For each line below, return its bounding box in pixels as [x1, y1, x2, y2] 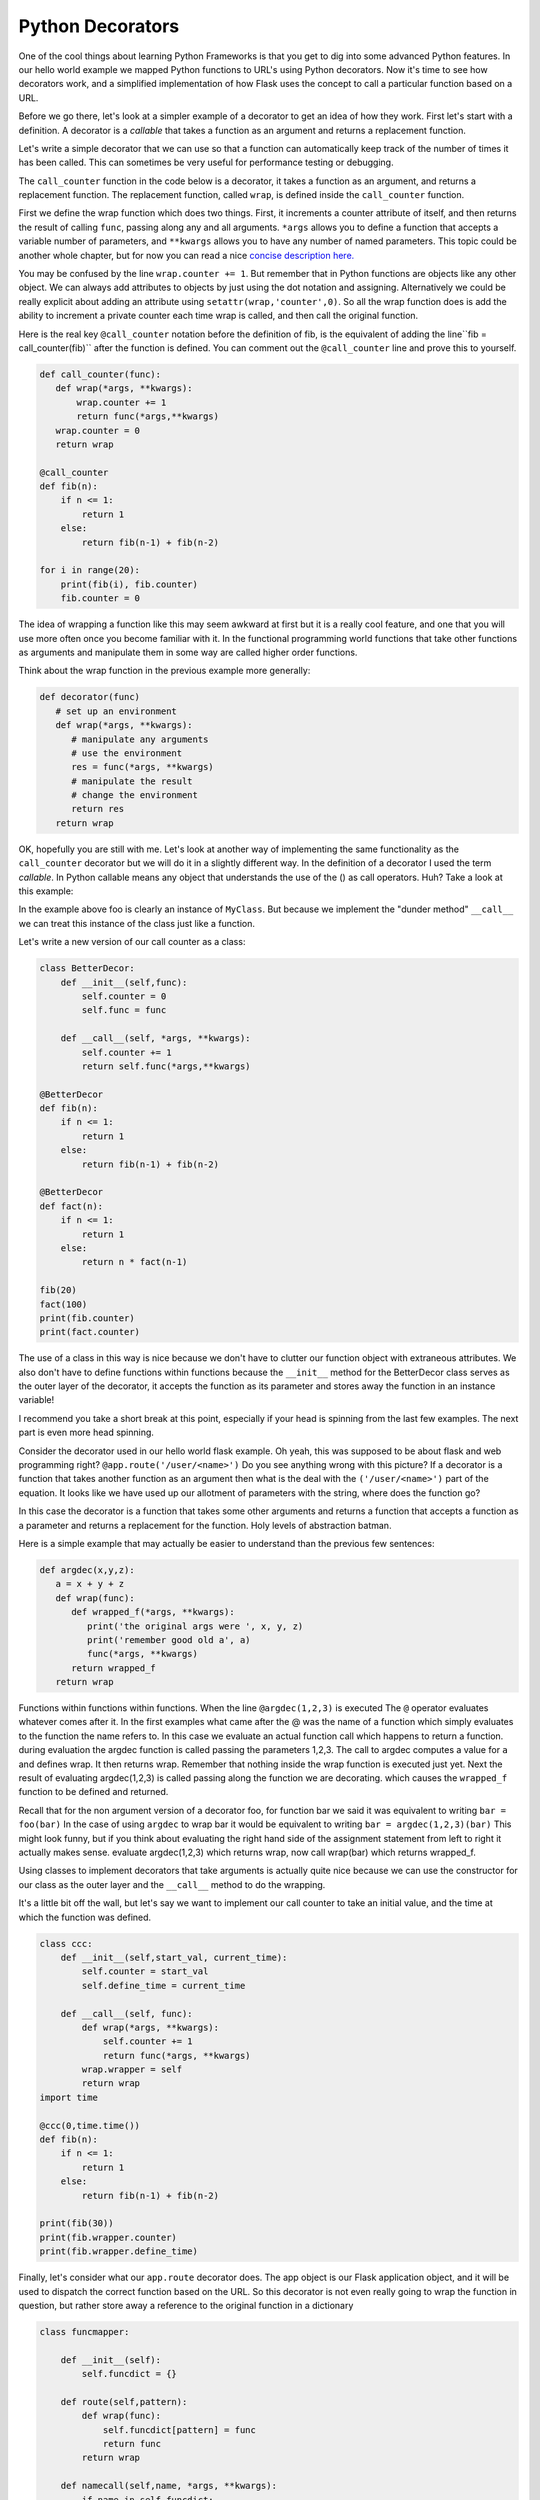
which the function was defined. [18, 1911, 152, 1923]
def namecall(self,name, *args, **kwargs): [60, 2480, 277, 2492]
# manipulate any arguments [71, 733, 209, 745]
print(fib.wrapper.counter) [39, 2231, 177, 2243]
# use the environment [71, 747, 183, 759]
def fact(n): [39, 1200, 104, 1212]
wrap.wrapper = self [81, 2064, 183, 2075]
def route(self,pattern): [60, 2396, 188, 2407]
